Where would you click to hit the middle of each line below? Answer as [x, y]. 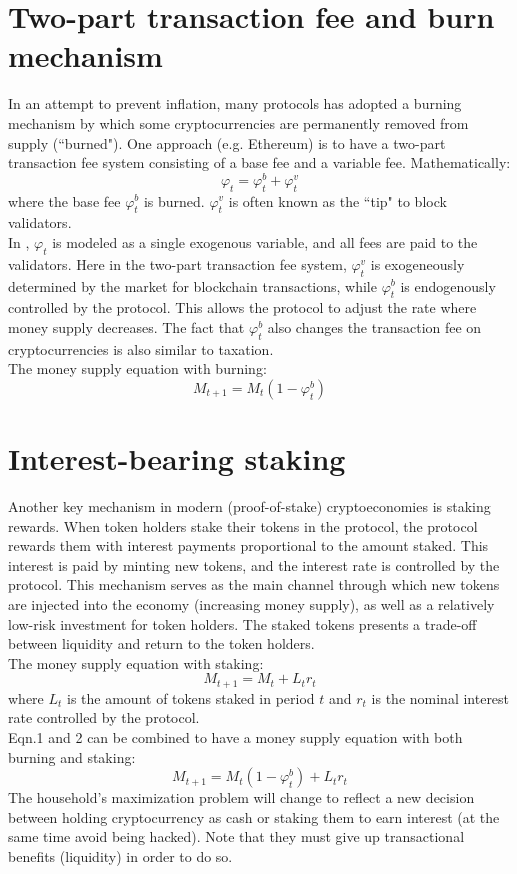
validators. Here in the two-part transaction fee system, [177, 263]
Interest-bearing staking [177, 458]
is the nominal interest [440, 697]
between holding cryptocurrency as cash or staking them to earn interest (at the [254, 816]
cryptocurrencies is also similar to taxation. [141, 348]
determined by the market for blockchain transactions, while [192, 285]
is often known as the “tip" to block [337, 200]
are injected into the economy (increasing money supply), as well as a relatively [251, 604]
